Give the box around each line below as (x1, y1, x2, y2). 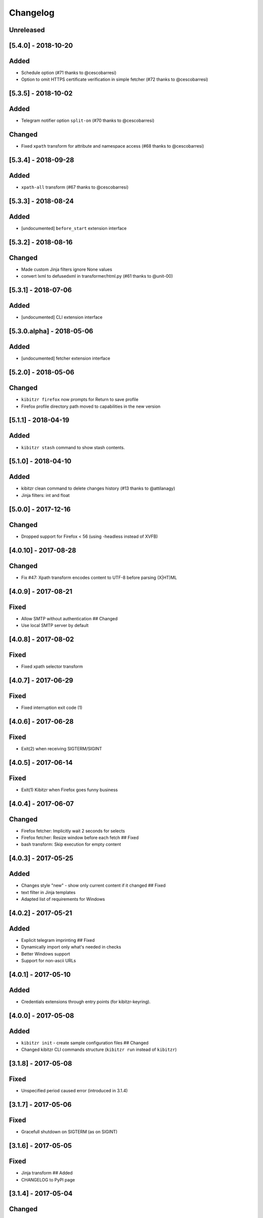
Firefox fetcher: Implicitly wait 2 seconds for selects (21, 828, 125, 834)
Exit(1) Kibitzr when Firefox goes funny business (21, 787, 118, 793)
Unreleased (9, 26, 45, 34)
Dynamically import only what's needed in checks (21, 944, 121, 950)
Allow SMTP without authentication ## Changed (21, 615, 118, 621)
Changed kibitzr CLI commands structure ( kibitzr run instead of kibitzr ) (21, 1047, 177, 1052)
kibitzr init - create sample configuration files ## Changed (21, 1040, 149, 1046)
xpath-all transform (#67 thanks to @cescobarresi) (21, 184, 129, 190)
